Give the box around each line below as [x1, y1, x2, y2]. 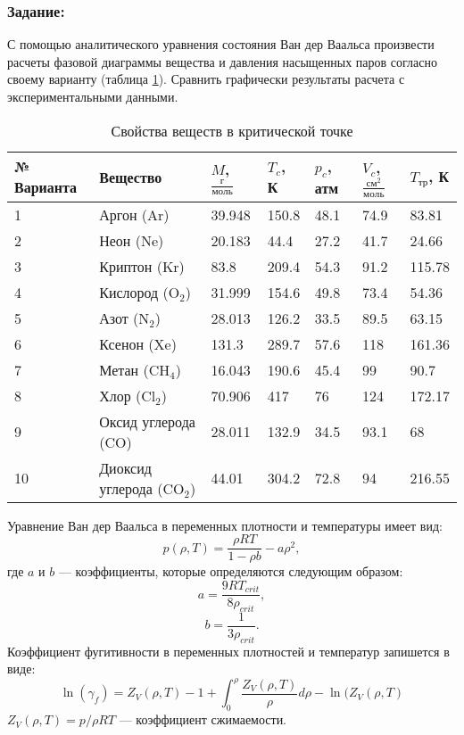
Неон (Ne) [99, 229, 164, 251]
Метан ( [99, 359, 149, 380]
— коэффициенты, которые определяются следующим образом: [58, 562, 403, 581]
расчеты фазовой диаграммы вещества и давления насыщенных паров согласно [7, 52, 437, 70]
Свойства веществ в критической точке [111, 120, 353, 141]
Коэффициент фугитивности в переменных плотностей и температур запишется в [7, 641, 450, 660]
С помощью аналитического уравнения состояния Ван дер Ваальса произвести [7, 35, 435, 54]
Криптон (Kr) [99, 255, 185, 277]
